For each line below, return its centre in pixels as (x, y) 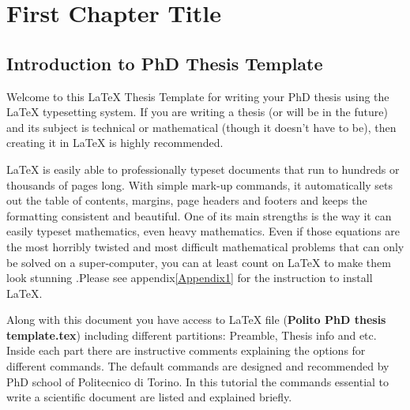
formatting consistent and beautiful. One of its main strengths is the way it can (199, 215)
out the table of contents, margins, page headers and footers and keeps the (187, 200)
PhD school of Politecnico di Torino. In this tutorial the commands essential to (198, 381)
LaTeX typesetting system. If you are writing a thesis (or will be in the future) (197, 112)
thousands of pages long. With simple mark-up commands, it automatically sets (200, 184)
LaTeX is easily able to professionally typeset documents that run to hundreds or (203, 169)
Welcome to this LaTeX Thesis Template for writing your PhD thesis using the (198, 96)
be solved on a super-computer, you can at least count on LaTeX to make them (199, 262)
